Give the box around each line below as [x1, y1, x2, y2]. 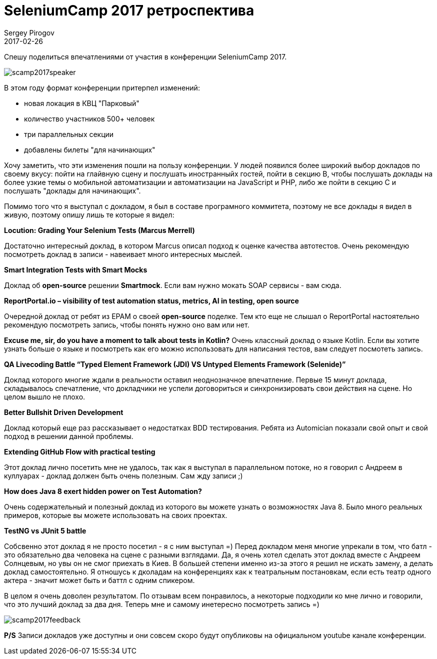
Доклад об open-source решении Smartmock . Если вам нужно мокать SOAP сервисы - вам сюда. [4, 280, 341, 289]
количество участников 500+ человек [24, 114, 155, 123]
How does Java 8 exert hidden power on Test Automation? [4, 486, 202, 495]
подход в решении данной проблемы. [4, 431, 133, 440]
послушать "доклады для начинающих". [4, 186, 141, 195]
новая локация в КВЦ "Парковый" [24, 98, 139, 107]
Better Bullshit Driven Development [4, 407, 123, 416]
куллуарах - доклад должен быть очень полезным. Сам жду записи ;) [4, 471, 243, 480]
